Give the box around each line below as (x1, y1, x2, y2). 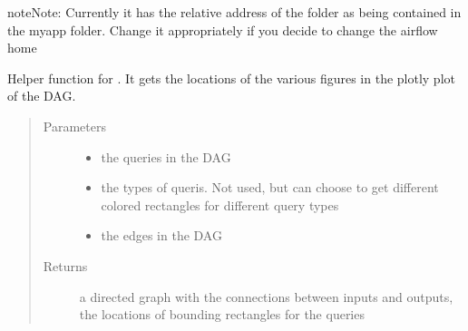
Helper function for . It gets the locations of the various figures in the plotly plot (7, 68, 455, 87)
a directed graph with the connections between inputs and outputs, (79, 287, 453, 306)
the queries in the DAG (101, 147, 231, 166)
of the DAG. (7, 86, 76, 105)
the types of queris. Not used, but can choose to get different (101, 178, 439, 197)
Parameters (43, 116, 106, 135)
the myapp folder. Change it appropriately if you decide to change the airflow (7, 20, 438, 39)
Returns (43, 256, 88, 275)
